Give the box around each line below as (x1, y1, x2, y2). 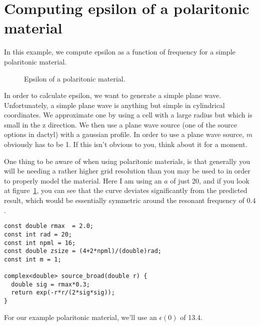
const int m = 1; (4, 255, 61, 263)
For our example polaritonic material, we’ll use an (4, 311, 157, 322)
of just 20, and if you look (170, 175, 249, 185)
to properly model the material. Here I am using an (4, 175, 162, 185)
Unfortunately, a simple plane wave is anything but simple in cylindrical (4, 99, 225, 110)
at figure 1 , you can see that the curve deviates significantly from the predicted (4, 185, 247, 195)
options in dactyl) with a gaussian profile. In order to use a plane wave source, (4, 129, 244, 139)
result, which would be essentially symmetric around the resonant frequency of (4, 195, 244, 205)
